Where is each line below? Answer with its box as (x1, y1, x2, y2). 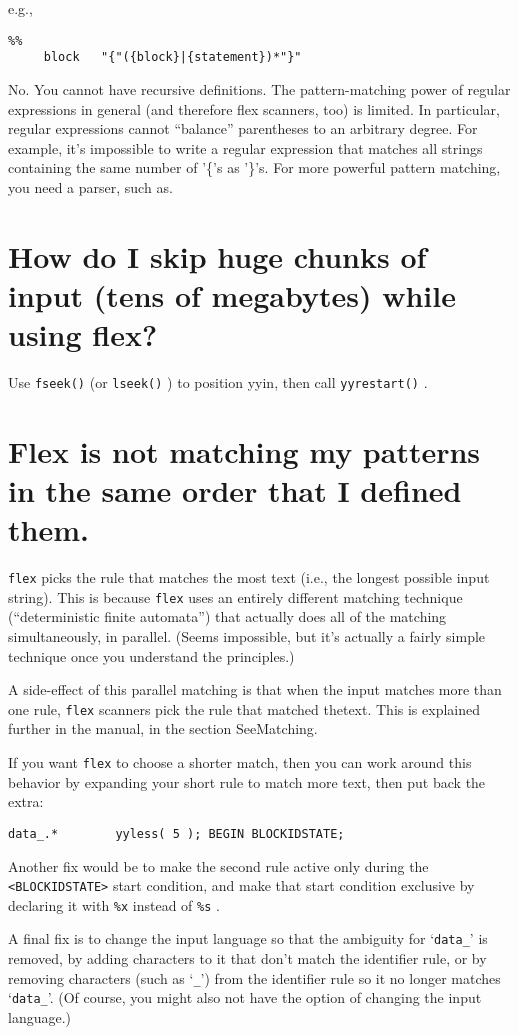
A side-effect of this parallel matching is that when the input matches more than (8, 679, 502, 700)
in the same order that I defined (8, 470, 462, 510)
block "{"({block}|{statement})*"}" (43, 50, 302, 65)
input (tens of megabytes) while (8, 274, 456, 315)
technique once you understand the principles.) (8, 645, 295, 666)
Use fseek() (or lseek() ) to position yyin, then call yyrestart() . (8, 371, 428, 392)
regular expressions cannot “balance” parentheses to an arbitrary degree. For (8, 118, 478, 139)
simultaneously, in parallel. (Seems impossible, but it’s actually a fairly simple (8, 626, 486, 647)
